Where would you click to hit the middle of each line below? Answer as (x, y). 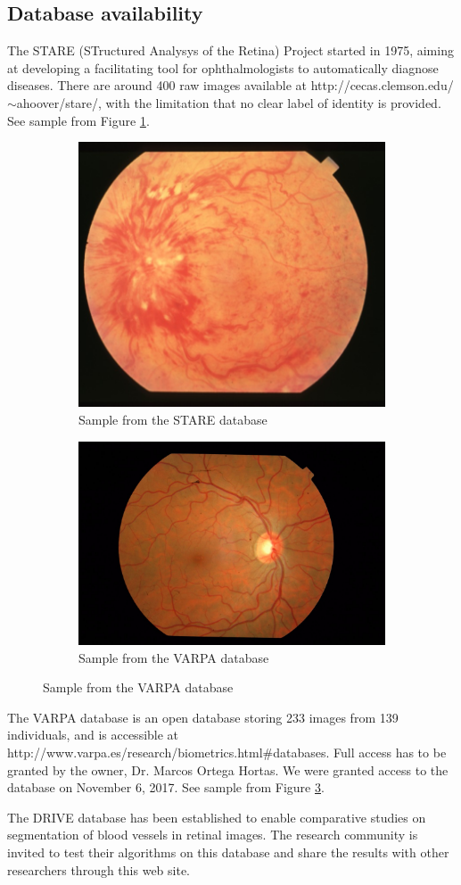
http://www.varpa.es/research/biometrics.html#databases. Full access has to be (227, 753)
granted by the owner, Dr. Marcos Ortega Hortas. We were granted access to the (228, 769)
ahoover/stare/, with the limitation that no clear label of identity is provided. (229, 102)
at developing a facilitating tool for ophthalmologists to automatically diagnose (223, 67)
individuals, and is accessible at (93, 735)
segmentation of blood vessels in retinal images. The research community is (213, 835)
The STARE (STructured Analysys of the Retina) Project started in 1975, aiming (230, 50)
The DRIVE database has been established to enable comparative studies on (217, 817)
